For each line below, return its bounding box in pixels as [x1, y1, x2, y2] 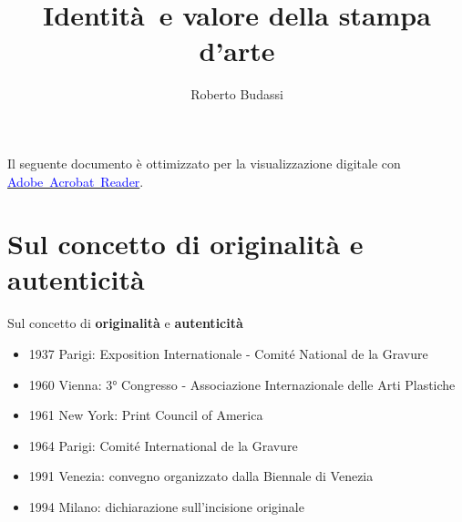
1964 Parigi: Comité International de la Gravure [28, 435, 298, 455]
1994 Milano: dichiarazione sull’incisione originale [28, 496, 304, 516]
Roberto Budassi [190, 85, 283, 104]
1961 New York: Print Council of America [28, 405, 263, 425]
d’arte [199, 32, 275, 69]
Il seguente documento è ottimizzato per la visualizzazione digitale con [7, 153, 401, 172]
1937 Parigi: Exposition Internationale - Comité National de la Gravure [28, 344, 428, 363]
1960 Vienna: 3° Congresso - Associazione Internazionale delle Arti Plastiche [28, 374, 456, 394]
